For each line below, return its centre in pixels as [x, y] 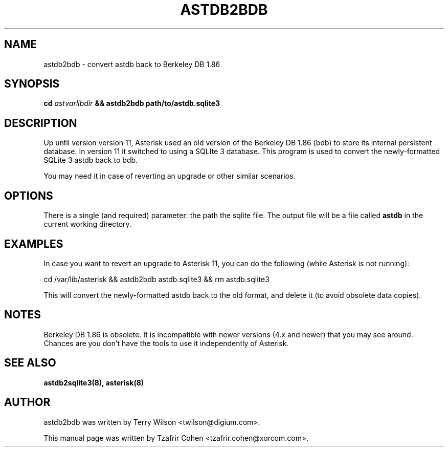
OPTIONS [29, 196]
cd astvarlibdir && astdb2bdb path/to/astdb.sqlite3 [132, 103]
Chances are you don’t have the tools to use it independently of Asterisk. [166, 343]
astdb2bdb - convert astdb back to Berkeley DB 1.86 [132, 64]
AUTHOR [27, 402]
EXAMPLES [34, 244]
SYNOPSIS [32, 84]
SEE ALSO [30, 363]
